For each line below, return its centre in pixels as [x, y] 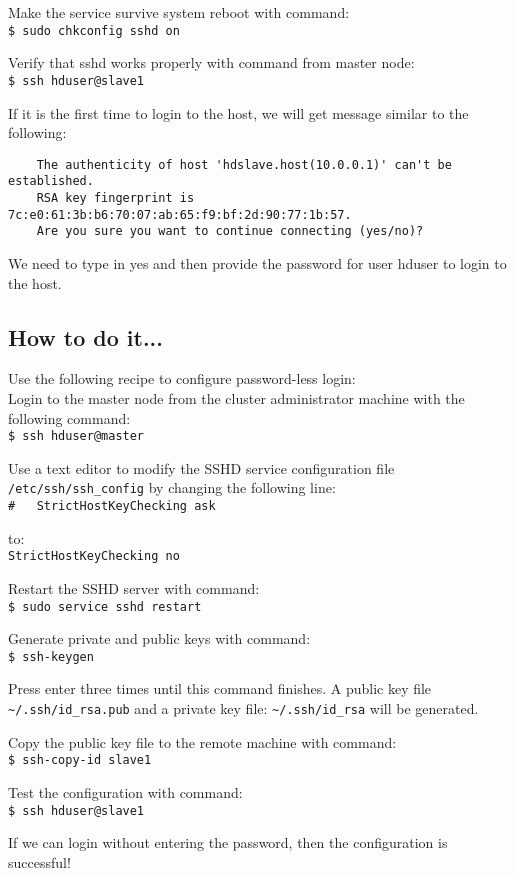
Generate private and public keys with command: [159, 638]
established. [51, 181]
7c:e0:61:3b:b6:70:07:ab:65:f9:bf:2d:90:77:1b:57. [180, 214]
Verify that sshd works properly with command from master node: [211, 62]
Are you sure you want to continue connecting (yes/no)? [230, 231]
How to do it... [86, 336]
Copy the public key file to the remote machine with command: [202, 741]
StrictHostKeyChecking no [94, 556]
